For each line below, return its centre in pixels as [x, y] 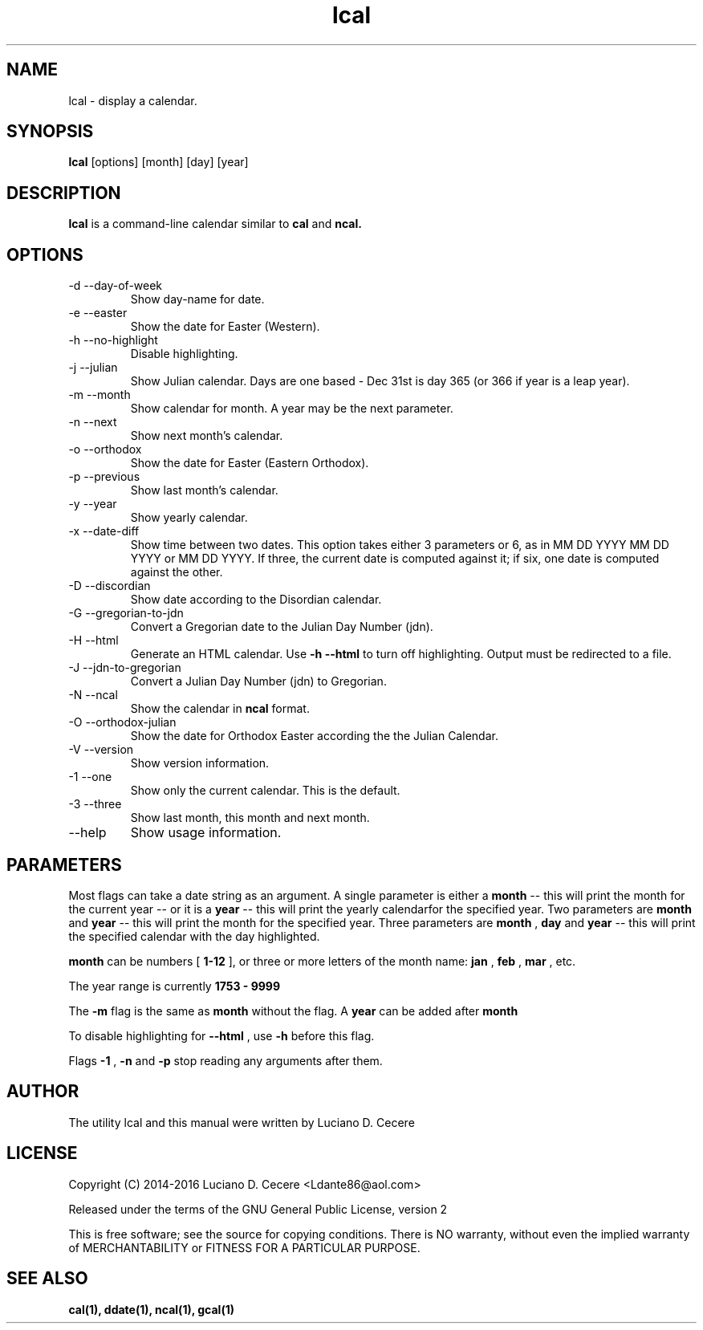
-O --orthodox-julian [122, 722]
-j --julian [93, 368]
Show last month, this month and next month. [250, 818]
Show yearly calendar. [189, 518]
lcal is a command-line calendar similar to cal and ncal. [215, 224]
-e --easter [98, 313]
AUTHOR [43, 1092]
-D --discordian [110, 586]
